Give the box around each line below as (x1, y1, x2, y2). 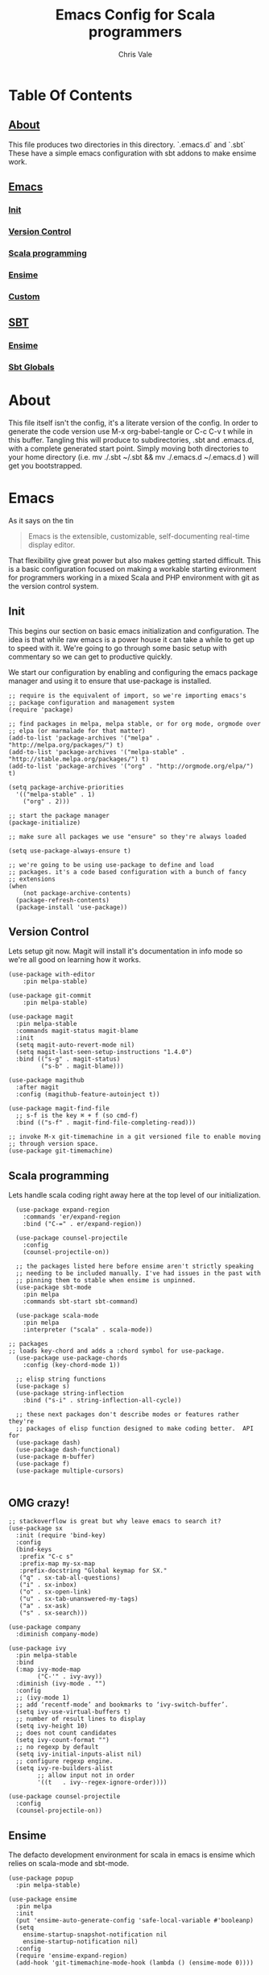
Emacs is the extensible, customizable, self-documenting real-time (27, 531, 250, 541)
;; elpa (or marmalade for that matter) (8, 727, 147, 735)
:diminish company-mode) (15, 1631, 99, 1639)
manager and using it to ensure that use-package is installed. (8, 676, 212, 685)
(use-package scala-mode (15, 1312, 99, 1320)
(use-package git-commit (8, 992, 92, 1000)
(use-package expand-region (15, 1206, 110, 1215)
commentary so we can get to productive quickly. (8, 652, 173, 661)
